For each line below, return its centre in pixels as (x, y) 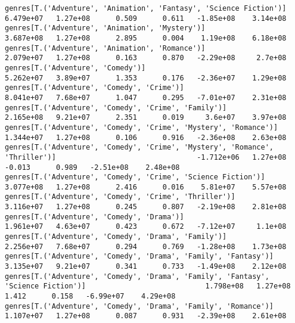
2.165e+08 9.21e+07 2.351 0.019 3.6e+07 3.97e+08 (146, 118)
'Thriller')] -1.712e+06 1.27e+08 (146, 157)
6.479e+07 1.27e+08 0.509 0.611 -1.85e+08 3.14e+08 (146, 18)
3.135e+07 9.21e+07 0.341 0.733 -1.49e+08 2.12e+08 (146, 267)
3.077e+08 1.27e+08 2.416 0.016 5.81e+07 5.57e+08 (146, 187)
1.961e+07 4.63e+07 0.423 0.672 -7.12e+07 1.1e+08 (146, 227)
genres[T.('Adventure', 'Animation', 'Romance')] (105, 48)
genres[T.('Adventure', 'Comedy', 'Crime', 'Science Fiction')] (135, 177)
